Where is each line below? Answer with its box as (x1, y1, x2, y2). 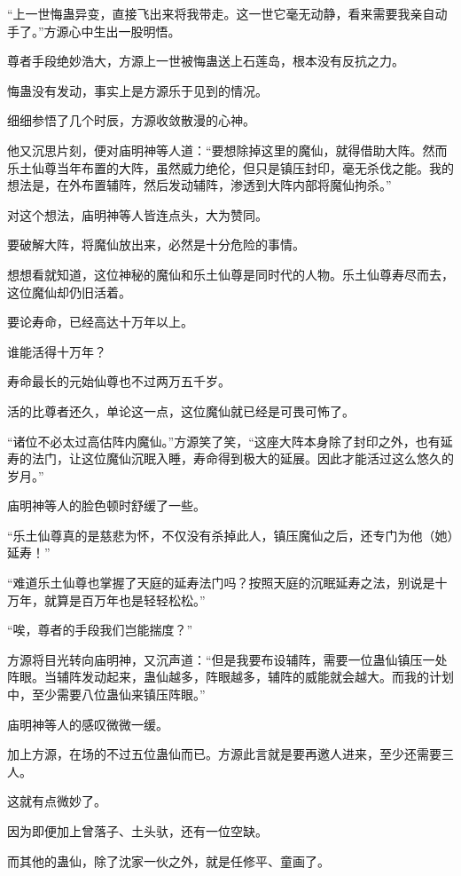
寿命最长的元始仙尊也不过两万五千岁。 (7, 372, 230, 391)
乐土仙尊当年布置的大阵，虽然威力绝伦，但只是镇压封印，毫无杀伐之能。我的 (7, 158, 454, 177)
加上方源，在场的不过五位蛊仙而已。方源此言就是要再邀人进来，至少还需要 (7, 745, 441, 763)
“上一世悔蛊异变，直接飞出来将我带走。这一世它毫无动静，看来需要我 (7, 4, 410, 22)
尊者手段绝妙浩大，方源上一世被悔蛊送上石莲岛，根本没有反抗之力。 (7, 51, 404, 70)
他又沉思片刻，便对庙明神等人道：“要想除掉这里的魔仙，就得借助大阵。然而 (7, 140, 448, 159)
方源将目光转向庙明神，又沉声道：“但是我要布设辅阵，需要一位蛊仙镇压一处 (7, 650, 448, 668)
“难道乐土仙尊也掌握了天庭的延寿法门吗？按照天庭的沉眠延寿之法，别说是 (7, 573, 435, 592)
